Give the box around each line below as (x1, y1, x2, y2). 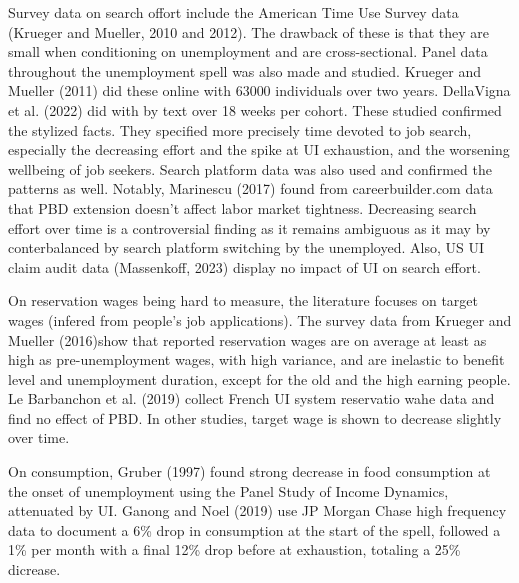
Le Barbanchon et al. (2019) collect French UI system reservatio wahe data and (8, 388, 495, 409)
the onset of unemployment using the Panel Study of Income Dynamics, (8, 480, 449, 501)
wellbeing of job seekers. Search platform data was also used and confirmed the (8, 158, 492, 179)
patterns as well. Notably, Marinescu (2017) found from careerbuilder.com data (8, 178, 493, 199)
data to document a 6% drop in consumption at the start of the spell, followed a (8, 519, 501, 540)
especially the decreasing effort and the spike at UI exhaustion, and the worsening (8, 139, 510, 160)
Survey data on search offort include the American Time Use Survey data (8, 2, 459, 22)
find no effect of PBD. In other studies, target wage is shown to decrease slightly (8, 407, 502, 428)
